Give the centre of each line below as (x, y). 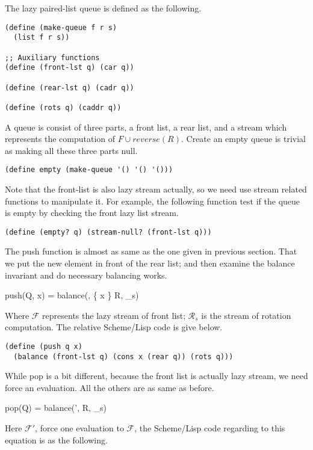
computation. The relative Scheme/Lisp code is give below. (114, 327)
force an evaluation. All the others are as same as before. (110, 387)
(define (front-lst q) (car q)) (70, 68)
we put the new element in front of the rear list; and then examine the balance (150, 263)
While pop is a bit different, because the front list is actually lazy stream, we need (156, 376)
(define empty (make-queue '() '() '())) (89, 170)
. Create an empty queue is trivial (243, 139)
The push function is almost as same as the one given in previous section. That (151, 251)
